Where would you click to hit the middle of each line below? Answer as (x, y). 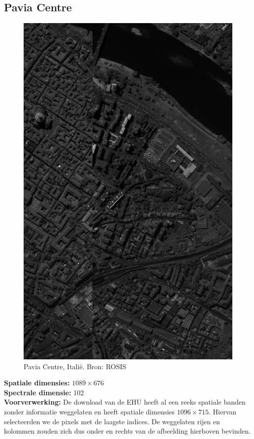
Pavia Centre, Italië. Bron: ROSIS (75, 366)
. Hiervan (223, 411)
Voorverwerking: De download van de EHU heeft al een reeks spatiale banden (125, 402)
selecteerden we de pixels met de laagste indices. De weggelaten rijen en (112, 421)
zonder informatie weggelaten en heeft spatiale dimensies (89, 411)
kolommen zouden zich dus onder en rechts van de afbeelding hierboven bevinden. (127, 431)
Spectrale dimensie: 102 (44, 392)
